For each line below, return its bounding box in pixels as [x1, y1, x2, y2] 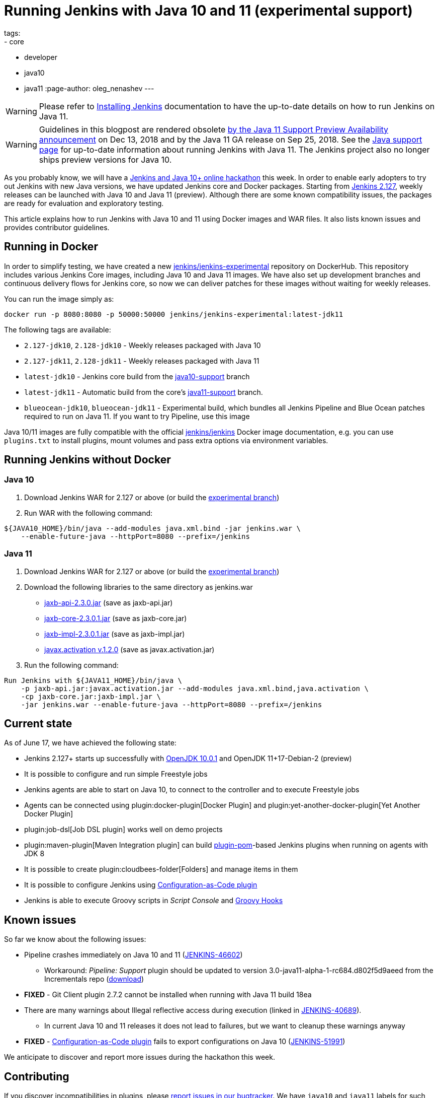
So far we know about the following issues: [4, 935, 146, 944]
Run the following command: [24, 660, 119, 669]
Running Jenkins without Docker [4, 453, 171, 466]
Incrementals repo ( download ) [44, 975, 144, 984]
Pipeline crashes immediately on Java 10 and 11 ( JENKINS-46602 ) [24, 950, 243, 959]
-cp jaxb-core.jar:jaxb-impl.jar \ [21, 692, 161, 701]
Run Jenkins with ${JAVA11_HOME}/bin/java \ [4, 676, 183, 684]
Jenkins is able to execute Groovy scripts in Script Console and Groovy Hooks [24, 896, 283, 905]
